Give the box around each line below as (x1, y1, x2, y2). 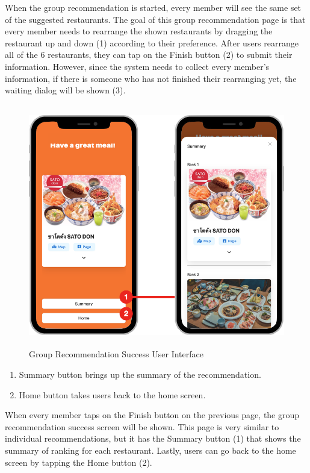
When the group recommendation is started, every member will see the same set (5, 1, 302, 13)
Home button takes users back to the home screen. (19, 388, 206, 401)
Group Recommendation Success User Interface (29, 348, 203, 360)
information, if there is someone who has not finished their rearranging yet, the (5, 72, 297, 84)
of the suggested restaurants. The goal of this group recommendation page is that (5, 13, 306, 25)
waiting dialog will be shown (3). (5, 84, 126, 96)
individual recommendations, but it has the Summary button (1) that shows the (5, 432, 301, 445)
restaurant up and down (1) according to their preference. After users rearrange (5, 36, 299, 49)
